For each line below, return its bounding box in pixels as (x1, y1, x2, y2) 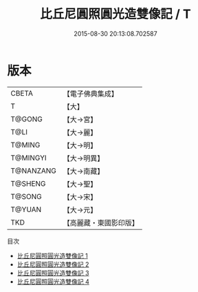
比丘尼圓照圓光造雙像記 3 (16, 269, 89, 277)
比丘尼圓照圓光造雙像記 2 (16, 260, 89, 269)
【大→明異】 (63, 153, 104, 163)
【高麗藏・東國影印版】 (63, 218, 140, 227)
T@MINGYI (10, 153, 47, 163)
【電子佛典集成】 (63, 89, 119, 98)
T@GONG (10, 114, 43, 124)
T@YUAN (10, 205, 42, 214)
